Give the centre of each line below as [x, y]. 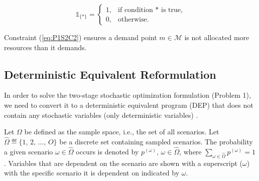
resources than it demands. [45, 47]
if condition [136, 10]
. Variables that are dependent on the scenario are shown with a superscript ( [123, 163]
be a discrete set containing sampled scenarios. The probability [156, 141]
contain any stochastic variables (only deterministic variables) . [101, 115]
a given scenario [29, 151]
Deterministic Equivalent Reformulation [110, 74]
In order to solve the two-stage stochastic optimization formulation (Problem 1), [127, 95]
